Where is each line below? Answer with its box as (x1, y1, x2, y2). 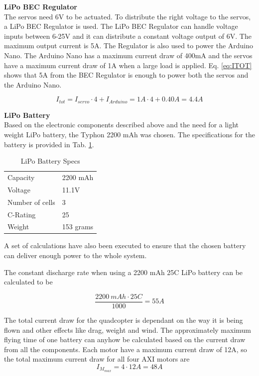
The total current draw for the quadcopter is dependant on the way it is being (4, 314, 243, 325)
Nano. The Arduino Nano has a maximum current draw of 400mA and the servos (4, 50, 253, 60)
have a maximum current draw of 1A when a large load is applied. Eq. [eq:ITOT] (4, 60, 252, 70)
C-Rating (7, 209, 36, 219)
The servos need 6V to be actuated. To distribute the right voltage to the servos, (4, 11, 251, 21)
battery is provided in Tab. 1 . (4, 139, 94, 149)
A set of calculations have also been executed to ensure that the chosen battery (4, 240, 246, 251)
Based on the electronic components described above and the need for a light (4, 119, 239, 130)
